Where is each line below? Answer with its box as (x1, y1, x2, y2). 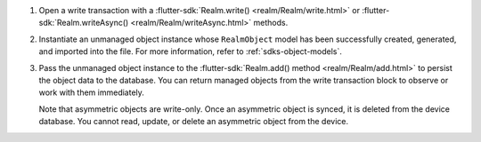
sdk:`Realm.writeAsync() (38, 18, 129, 28)
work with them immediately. (38, 87, 144, 98)
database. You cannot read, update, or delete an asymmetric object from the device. (38, 116, 349, 127)
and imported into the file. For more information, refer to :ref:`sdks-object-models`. (38, 46, 343, 57)
